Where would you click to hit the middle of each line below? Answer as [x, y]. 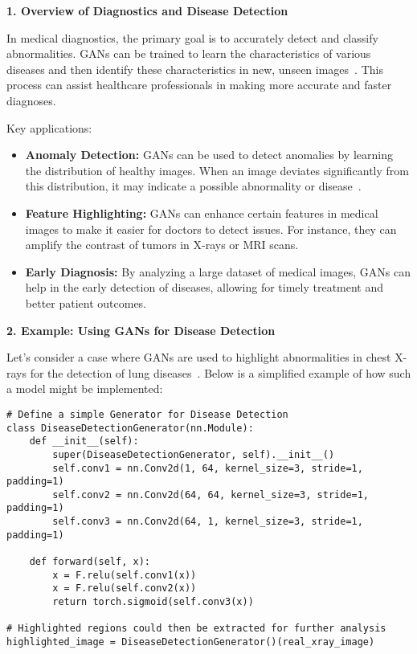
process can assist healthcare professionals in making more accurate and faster [199, 85]
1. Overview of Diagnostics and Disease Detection [147, 10]
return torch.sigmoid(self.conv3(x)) [153, 602]
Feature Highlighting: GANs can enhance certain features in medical [202, 213]
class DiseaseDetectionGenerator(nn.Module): [130, 428]
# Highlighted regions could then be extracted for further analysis [196, 629]
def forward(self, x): [90, 562]
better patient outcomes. [86, 302]
